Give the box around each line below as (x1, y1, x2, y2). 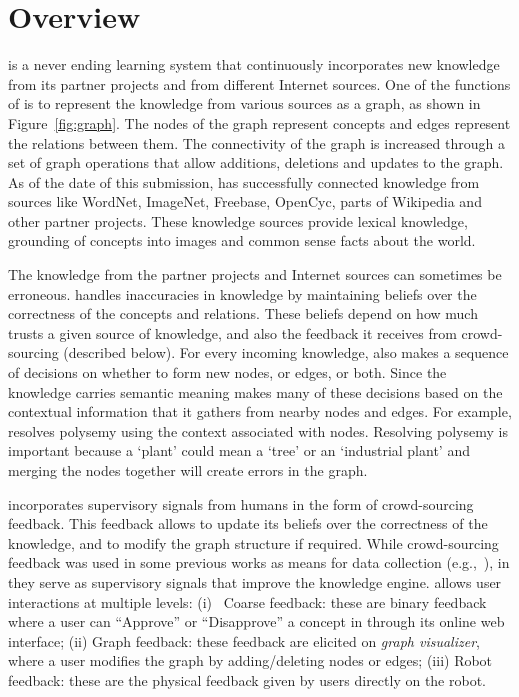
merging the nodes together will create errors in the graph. (8, 460, 368, 480)
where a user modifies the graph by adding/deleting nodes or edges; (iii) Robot (8, 650, 493, 671)
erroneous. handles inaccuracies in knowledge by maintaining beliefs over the (8, 283, 477, 304)
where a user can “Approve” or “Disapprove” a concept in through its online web (8, 611, 505, 632)
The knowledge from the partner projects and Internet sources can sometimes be (8, 264, 502, 285)
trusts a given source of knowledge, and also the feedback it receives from (8, 322, 457, 343)
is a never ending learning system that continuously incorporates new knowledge (8, 54, 500, 75)
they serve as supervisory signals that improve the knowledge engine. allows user (8, 571, 502, 592)
